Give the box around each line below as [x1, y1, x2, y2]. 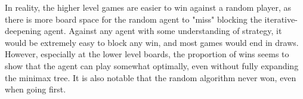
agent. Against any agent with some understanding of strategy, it [44, 24, 282, 37]
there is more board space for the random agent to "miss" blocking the [5, 13, 262, 25]
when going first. [5, 83, 66, 95]
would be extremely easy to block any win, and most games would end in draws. [5, 36, 299, 48]
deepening [5, 24, 42, 37]
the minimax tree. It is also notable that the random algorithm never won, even [5, 71, 296, 83]
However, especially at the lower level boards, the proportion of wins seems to [5, 48, 289, 60]
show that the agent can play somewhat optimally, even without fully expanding [5, 59, 299, 72]
